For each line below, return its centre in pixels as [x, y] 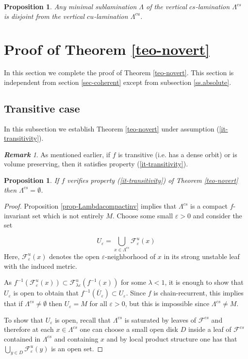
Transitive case [42, 108]
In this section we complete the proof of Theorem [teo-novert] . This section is [119, 73]
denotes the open [74, 256]
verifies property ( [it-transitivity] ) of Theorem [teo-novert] [153, 180]
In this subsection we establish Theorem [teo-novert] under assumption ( [112, 128]
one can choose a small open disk [129, 329]
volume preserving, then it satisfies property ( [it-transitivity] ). [96, 164]
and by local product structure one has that [172, 338]
